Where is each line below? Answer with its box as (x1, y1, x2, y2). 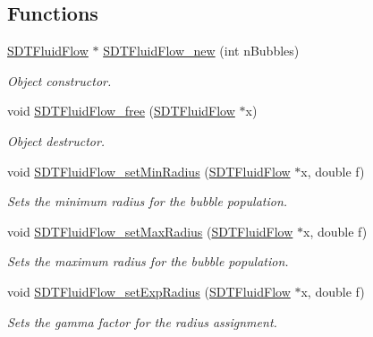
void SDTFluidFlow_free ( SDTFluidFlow (7, 101, 235, 120)
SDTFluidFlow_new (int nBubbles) (103, 41, 300, 60)
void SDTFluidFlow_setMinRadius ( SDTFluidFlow (7, 161, 291, 180)
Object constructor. (7, 71, 112, 90)
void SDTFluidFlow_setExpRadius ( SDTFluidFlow (7, 281, 291, 300)
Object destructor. (7, 131, 106, 150)
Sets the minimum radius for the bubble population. (7, 192, 288, 211)
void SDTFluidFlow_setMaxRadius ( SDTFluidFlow (7, 221, 293, 240)
